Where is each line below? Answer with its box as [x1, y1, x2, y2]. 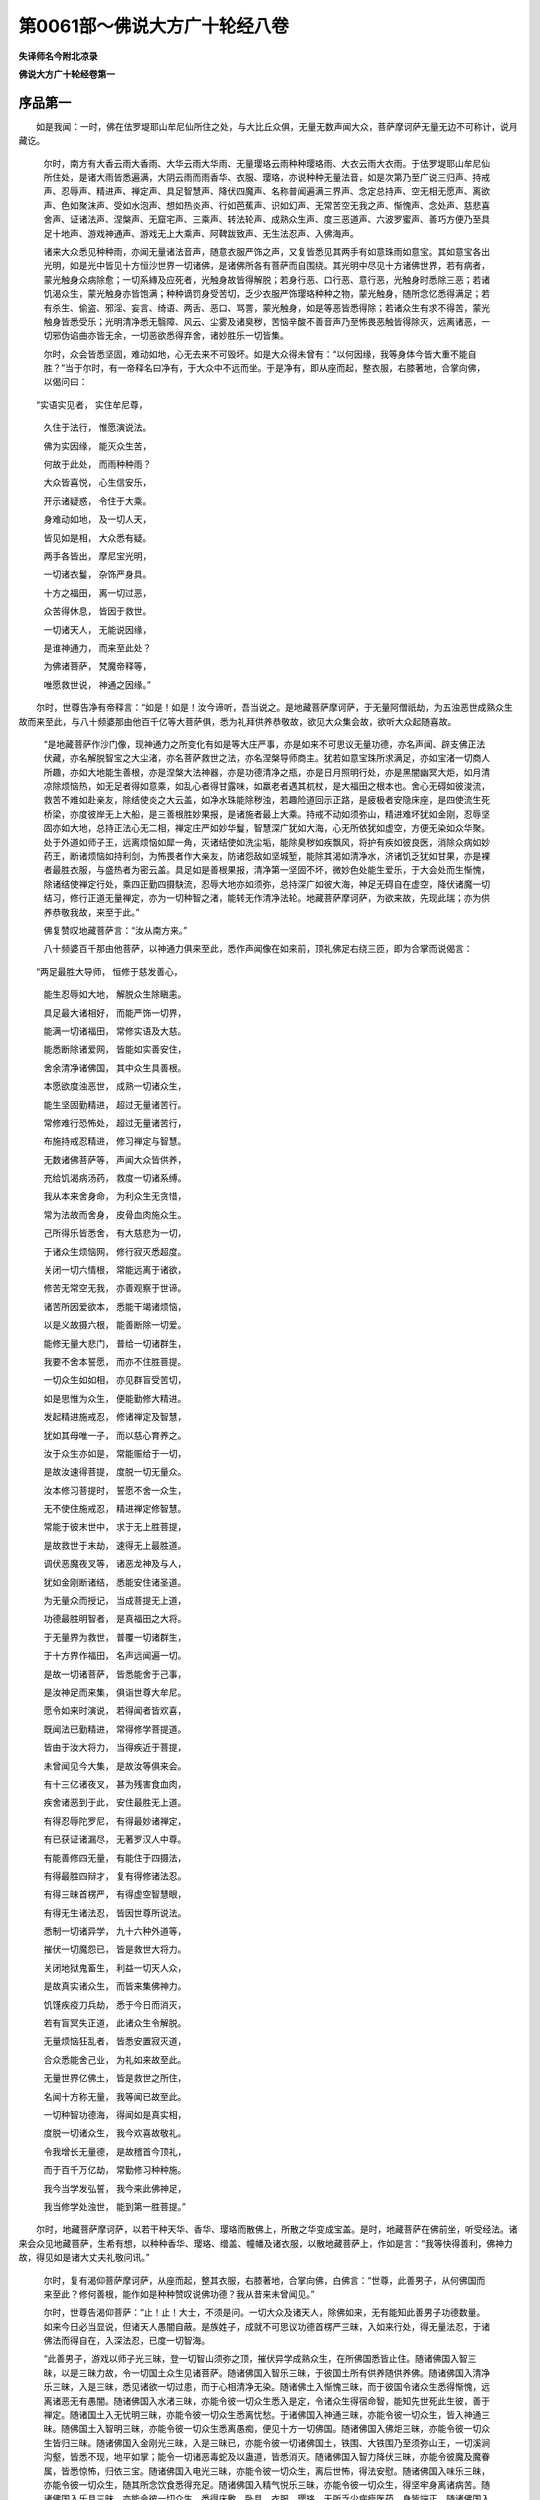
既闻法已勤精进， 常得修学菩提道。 [43, 1723, 187, 1735]
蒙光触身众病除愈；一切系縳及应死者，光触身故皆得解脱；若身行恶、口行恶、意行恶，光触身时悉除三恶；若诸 [43, 273, 490, 285]
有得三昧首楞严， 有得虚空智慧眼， [43, 1888, 187, 1900]
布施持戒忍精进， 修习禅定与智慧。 [43, 1135, 187, 1147]
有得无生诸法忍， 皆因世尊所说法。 [43, 1906, 187, 1919]
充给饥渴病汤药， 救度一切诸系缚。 [43, 1172, 187, 1184]
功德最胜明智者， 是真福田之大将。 [43, 1613, 187, 1625]
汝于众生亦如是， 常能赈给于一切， [43, 1447, 187, 1459]
